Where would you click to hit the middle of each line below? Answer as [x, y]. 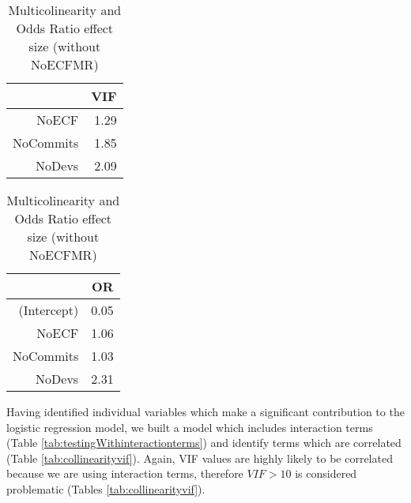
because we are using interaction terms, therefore [125, 473]
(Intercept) [49, 310]
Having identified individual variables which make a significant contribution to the [205, 411]
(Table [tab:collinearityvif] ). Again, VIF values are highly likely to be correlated [200, 458]
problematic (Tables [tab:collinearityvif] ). [106, 488]
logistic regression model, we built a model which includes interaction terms [190, 427]
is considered [326, 473]
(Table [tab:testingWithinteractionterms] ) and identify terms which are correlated [204, 443]
